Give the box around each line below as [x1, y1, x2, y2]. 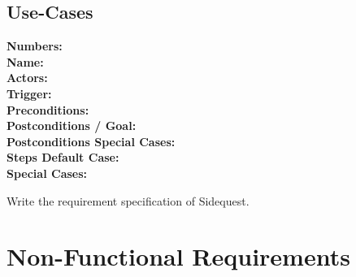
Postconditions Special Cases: [7, 132, 176, 149]
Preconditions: [7, 101, 89, 118]
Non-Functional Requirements [7, 240, 350, 273]
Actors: [7, 69, 48, 86]
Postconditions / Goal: [7, 117, 137, 134]
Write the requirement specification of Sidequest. [7, 192, 250, 209]
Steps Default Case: [7, 149, 119, 166]
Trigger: [7, 84, 52, 102]
